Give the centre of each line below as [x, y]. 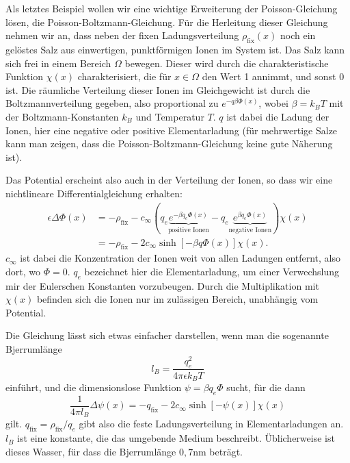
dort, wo [23, 271]
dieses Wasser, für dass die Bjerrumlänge [91, 451]
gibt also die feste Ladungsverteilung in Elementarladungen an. [211, 424]
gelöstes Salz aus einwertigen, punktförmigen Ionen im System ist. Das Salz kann [175, 49]
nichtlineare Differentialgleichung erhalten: [94, 193]
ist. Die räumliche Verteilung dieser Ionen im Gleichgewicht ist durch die [158, 89]
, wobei [273, 103]
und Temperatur [170, 116]
